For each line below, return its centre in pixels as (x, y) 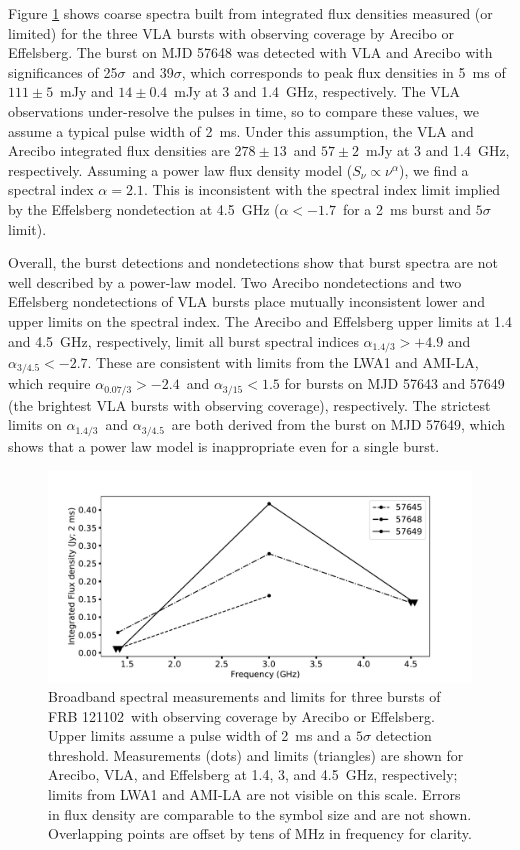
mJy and (87, 91)
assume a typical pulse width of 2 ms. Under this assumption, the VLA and (241, 130)
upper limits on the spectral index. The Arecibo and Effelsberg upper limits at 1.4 (260, 320)
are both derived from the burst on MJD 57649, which (338, 424)
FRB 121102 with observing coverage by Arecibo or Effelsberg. (241, 715)
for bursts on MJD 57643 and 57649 (394, 383)
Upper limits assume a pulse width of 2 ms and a (200, 735)
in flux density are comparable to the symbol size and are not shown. (260, 813)
